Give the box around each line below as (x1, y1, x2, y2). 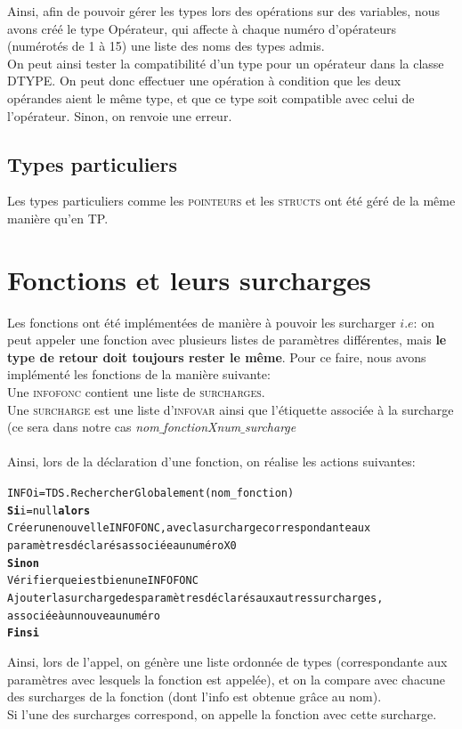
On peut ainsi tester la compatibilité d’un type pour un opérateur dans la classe (7, 53, 444, 72)
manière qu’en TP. (7, 208, 109, 227)
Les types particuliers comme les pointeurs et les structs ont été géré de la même (7, 191, 456, 210)
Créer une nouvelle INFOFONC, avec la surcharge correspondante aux (7, 522, 371, 535)
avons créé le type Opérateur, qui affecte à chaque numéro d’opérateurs (7, 19, 397, 37)
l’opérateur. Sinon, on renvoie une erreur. (7, 106, 232, 125)
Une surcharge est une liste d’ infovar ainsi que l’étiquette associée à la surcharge (7, 400, 454, 418)
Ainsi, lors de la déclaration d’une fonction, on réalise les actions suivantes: (7, 452, 416, 471)
